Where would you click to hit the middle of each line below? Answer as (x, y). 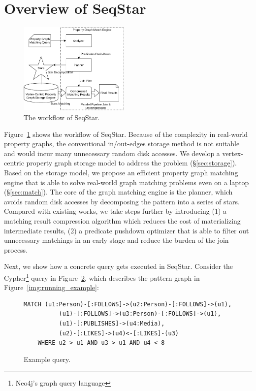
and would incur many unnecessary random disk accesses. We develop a (112, 153)
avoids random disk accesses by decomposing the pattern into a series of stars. (122, 201)
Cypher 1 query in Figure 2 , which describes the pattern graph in (102, 277)
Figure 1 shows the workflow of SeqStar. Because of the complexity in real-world (126, 134)
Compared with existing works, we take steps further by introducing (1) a (115, 211)
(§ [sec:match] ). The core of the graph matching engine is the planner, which (118, 192)
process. (16, 249)
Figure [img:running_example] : (51, 287)
